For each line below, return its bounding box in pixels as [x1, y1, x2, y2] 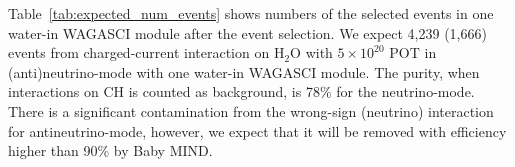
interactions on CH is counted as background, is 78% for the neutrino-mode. [8, 81, 475, 102]
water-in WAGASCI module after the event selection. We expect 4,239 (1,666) [8, 22, 487, 43]
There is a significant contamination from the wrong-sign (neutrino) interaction [8, 100, 494, 121]
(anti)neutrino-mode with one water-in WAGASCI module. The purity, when [8, 61, 480, 82]
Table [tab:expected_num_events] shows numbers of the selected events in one [8, 3, 494, 23]
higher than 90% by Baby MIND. [8, 140, 213, 161]
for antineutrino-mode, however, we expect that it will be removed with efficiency [8, 120, 507, 141]
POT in [389, 42, 437, 63]
